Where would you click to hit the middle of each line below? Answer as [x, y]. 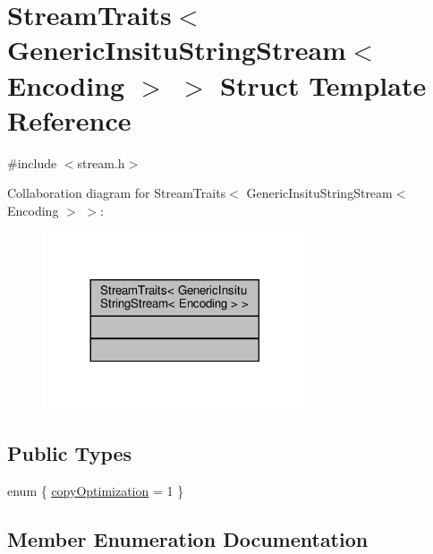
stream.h [101, 162]
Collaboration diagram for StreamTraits [117, 193]
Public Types [70, 453]
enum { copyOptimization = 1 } [96, 491]
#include [32, 162]
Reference [69, 119]
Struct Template [323, 85]
